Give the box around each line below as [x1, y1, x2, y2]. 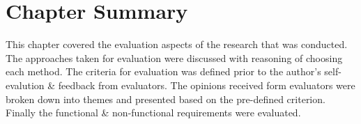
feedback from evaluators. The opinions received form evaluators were [58, 77, 355, 92]
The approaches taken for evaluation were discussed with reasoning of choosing [6, 50, 343, 65]
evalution [6, 77, 45, 92]
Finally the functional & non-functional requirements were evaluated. [6, 105, 301, 120]
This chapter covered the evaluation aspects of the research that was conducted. [6, 37, 348, 52]
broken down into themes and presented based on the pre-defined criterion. [6, 91, 325, 106]
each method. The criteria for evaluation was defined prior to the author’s [6, 64, 321, 79]
